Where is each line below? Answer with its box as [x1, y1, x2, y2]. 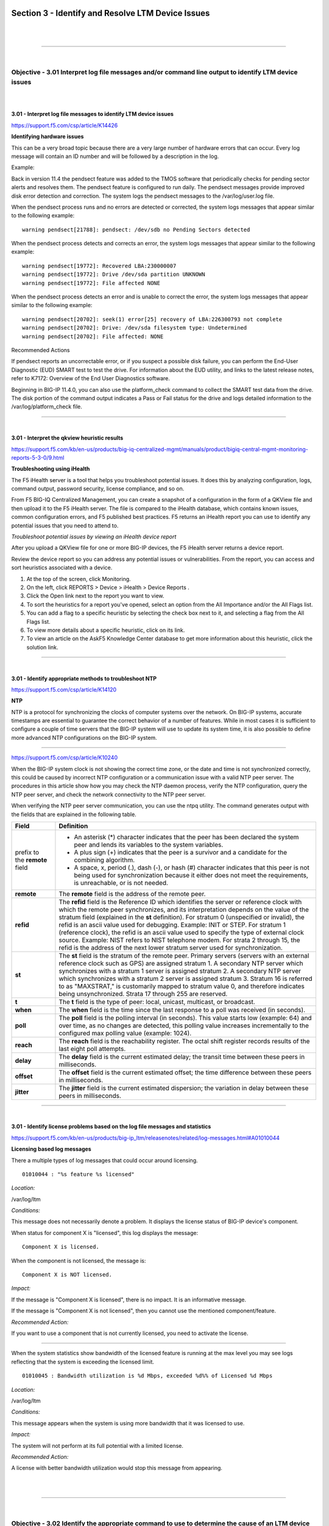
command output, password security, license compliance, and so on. [11, 485, 185, 493]
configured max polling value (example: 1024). [58, 1029, 192, 1037]
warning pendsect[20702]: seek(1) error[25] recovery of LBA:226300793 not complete [22, 316, 283, 323]
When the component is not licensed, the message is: [11, 1257, 146, 1264]
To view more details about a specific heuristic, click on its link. [26, 626, 185, 634]
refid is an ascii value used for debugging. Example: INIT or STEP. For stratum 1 [58, 920, 286, 929]
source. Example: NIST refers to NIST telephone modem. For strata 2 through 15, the [58, 936, 300, 944]
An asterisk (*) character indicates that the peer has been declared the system [74, 833, 299, 841]
